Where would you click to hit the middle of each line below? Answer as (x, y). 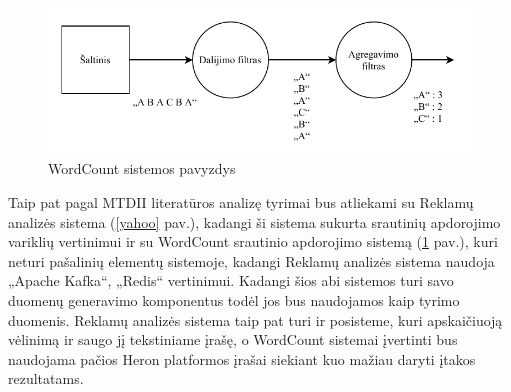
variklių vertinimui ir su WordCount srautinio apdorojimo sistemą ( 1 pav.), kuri (253, 241)
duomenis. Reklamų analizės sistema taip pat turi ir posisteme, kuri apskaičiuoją (255, 319)
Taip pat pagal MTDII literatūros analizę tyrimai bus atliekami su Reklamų (241, 201)
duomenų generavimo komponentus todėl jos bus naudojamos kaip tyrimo (234, 299)
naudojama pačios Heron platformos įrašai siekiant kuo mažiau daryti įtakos (242, 358)
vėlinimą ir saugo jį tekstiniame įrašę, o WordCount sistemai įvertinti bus (233, 339)
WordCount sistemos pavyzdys (142, 168)
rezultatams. (46, 378)
